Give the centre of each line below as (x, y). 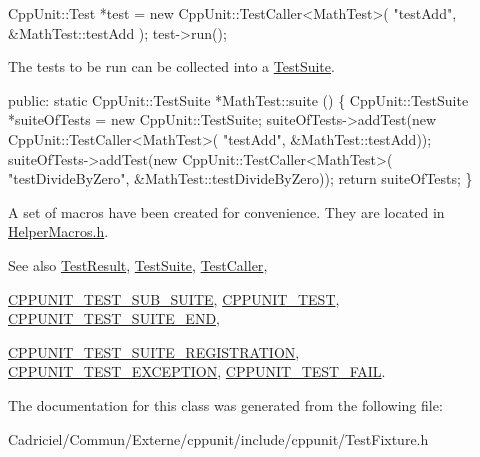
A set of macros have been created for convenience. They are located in (226, 211)
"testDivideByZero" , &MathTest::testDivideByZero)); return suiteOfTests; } (240, 178)
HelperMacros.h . (58, 231)
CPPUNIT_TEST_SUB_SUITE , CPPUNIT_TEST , (174, 298)
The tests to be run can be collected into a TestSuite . (171, 66)
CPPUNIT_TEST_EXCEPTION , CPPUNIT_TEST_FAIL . (197, 371)
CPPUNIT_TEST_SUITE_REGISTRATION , (154, 351)
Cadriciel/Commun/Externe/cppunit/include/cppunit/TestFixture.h (218, 438)
